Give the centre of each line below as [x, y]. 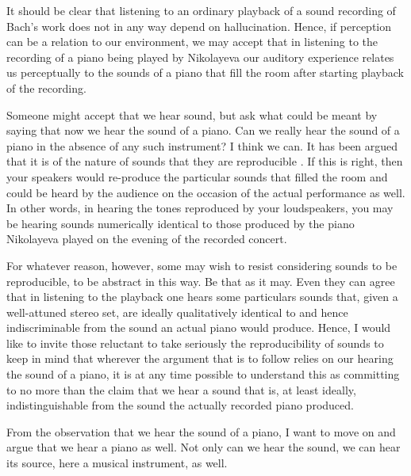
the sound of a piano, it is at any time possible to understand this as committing [203, 374]
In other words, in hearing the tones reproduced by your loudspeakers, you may [200, 208]
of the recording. [46, 88]
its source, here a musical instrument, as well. [117, 463]
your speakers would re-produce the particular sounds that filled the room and [197, 176]
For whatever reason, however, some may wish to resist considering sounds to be [202, 265]
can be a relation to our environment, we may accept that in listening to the [192, 42]
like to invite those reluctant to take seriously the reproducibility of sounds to [195, 343]
